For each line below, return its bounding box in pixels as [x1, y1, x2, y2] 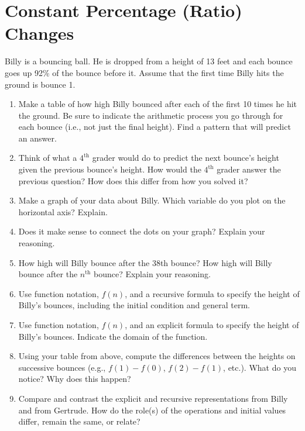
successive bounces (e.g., [18, 361, 106, 373]
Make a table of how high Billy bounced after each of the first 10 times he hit [18, 98, 297, 110]
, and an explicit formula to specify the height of [125, 319, 299, 330]
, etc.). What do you [223, 361, 296, 373]
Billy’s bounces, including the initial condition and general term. [18, 299, 251, 311]
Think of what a [18, 151, 77, 164]
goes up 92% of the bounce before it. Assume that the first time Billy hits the [5, 66, 284, 78]
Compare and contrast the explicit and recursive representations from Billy [18, 392, 288, 404]
